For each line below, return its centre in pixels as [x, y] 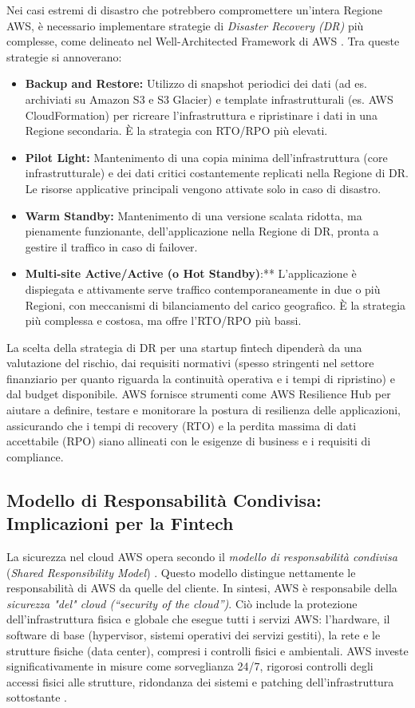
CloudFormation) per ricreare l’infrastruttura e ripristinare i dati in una [201, 115]
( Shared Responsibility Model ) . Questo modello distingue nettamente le [181, 572]
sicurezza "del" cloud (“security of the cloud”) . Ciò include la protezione [182, 603]
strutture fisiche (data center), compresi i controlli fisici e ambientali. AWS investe [207, 650]
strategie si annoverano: [64, 56]
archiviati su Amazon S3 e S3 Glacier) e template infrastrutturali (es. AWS [209, 99]
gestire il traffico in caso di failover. [111, 246]
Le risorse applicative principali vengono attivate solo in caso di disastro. [203, 188]
